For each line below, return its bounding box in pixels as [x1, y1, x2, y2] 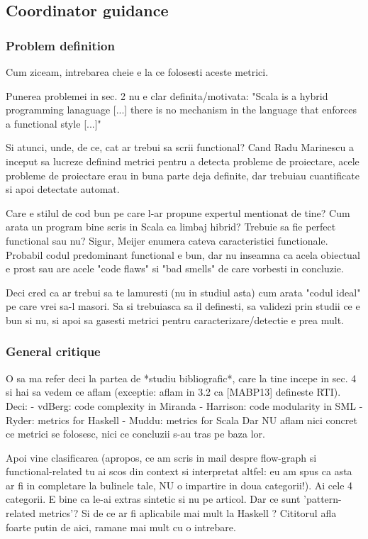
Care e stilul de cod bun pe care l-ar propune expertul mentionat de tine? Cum [6, 205, 350, 220]
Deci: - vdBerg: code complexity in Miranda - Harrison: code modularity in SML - [6, 398, 363, 413]
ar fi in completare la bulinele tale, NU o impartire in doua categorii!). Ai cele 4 [6, 477, 353, 492]
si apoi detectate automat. [6, 182, 120, 196]
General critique [6, 343, 101, 360]
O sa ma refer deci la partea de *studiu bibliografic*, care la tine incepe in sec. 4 [6, 370, 357, 385]
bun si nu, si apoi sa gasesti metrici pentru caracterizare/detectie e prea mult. [6, 312, 344, 327]
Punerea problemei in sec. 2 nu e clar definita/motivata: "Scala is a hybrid [6, 88, 328, 103]
